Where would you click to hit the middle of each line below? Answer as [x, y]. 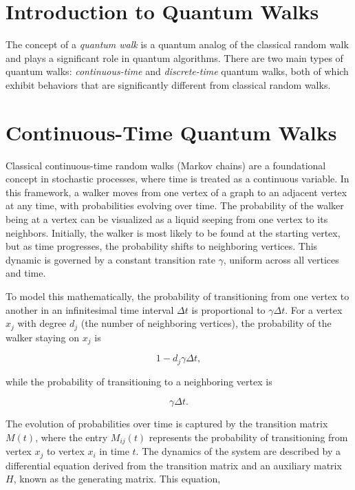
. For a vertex [314, 309]
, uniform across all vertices [281, 259]
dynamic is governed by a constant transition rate [110, 259]
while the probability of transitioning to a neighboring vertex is [139, 381]
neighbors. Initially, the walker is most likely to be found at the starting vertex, [173, 232]
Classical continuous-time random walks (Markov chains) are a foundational [166, 165]
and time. [26, 273]
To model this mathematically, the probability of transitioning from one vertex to [177, 296]
